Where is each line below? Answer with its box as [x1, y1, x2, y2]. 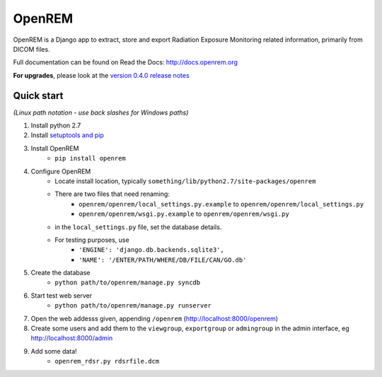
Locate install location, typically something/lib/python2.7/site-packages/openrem [54, 177, 316, 185]
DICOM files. [13, 45, 50, 53]
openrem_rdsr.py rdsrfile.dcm [54, 357, 160, 366]
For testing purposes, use [54, 236, 130, 244]
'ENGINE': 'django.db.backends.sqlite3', [79, 246, 224, 254]
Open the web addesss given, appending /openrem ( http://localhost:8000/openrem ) [30, 314, 279, 323]
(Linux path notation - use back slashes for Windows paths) [13, 108, 189, 117]
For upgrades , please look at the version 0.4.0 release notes [13, 71, 190, 79]
